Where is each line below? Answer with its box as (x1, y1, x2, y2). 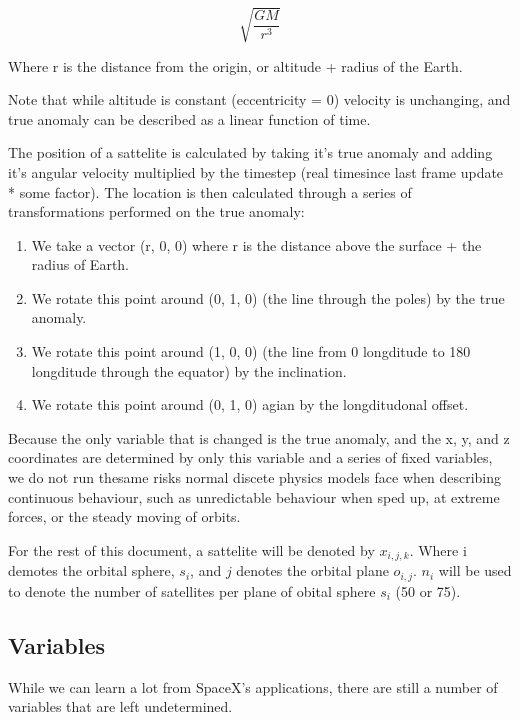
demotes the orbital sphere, (8, 560, 175, 581)
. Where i (409, 539, 467, 560)
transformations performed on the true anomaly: (8, 201, 305, 222)
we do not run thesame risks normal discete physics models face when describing (8, 467, 502, 488)
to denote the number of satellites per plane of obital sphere (8, 580, 376, 601)
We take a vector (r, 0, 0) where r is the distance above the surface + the (31, 234, 482, 255)
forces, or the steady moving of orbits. (8, 506, 241, 527)
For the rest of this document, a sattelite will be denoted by (8, 539, 375, 560)
